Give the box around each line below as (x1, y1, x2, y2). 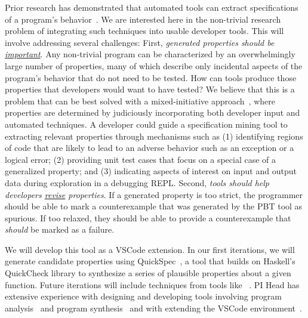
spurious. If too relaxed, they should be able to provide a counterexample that (5, 211, 291, 224)
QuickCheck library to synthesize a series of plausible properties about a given (5, 267, 291, 279)
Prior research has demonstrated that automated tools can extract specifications (5, 1, 298, 13)
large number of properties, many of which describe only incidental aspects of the (5, 59, 303, 72)
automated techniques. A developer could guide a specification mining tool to (5, 118, 288, 130)
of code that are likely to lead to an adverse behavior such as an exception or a (5, 141, 294, 154)
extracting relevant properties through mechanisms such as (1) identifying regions (5, 129, 303, 142)
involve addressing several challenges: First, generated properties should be (5, 36, 275, 48)
